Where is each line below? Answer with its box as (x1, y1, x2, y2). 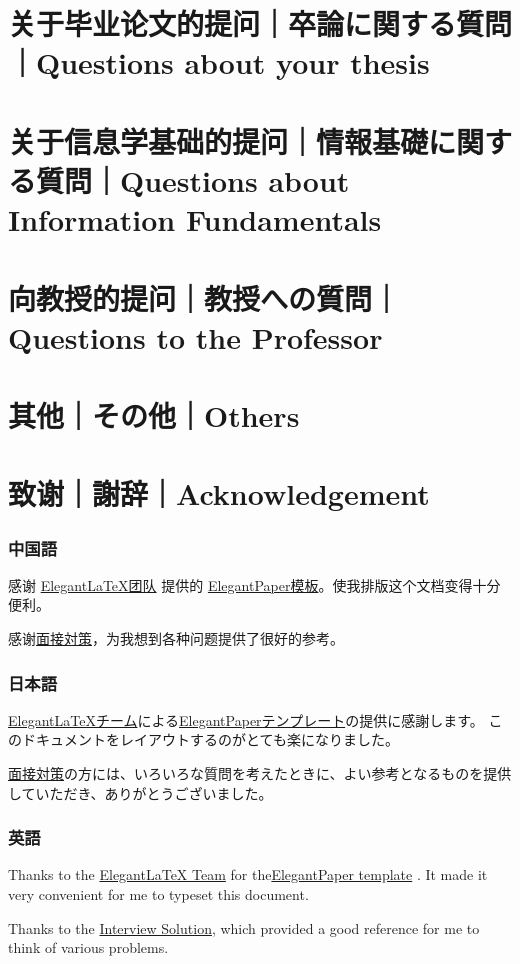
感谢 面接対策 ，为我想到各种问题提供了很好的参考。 (8, 628, 344, 649)
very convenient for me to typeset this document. (8, 884, 309, 905)
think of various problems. (8, 937, 169, 958)
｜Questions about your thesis (8, 42, 430, 83)
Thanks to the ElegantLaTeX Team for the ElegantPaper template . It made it (8, 864, 488, 885)
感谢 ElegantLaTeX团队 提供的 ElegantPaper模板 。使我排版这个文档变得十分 (8, 574, 501, 595)
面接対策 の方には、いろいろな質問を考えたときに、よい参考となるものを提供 (8, 763, 512, 784)
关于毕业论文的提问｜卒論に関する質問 (8, 3, 513, 44)
